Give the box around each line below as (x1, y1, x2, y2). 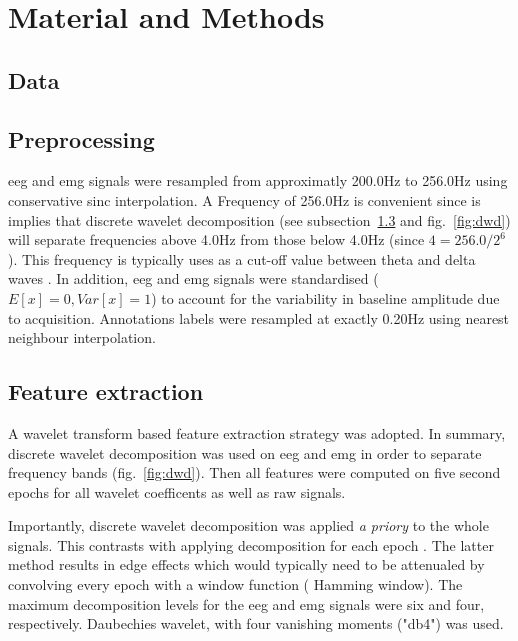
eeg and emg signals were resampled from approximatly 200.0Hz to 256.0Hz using (8, 170, 508, 191)
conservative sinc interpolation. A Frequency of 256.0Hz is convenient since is (8, 189, 481, 210)
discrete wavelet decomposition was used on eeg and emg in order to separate (8, 442, 482, 463)
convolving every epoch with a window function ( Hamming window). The (8, 574, 463, 595)
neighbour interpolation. (8, 327, 156, 348)
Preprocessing (8, 123, 155, 154)
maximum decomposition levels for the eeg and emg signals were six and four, (8, 593, 485, 614)
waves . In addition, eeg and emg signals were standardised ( (8, 268, 379, 289)
